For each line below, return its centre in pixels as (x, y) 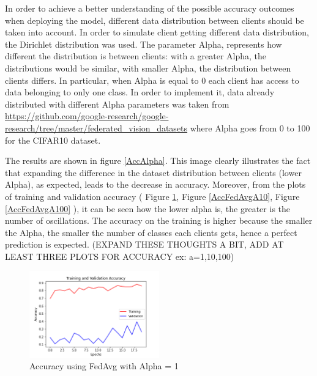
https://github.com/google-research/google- (87, 116)
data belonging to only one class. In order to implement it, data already (140, 92)
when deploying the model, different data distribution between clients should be (155, 20)
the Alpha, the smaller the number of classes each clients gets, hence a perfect (151, 232)
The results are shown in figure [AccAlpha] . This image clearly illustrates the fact (158, 160)
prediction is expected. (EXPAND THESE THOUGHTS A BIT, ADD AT (144, 244)
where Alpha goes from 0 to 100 (250, 127)
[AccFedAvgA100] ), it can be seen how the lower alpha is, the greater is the (148, 208)
